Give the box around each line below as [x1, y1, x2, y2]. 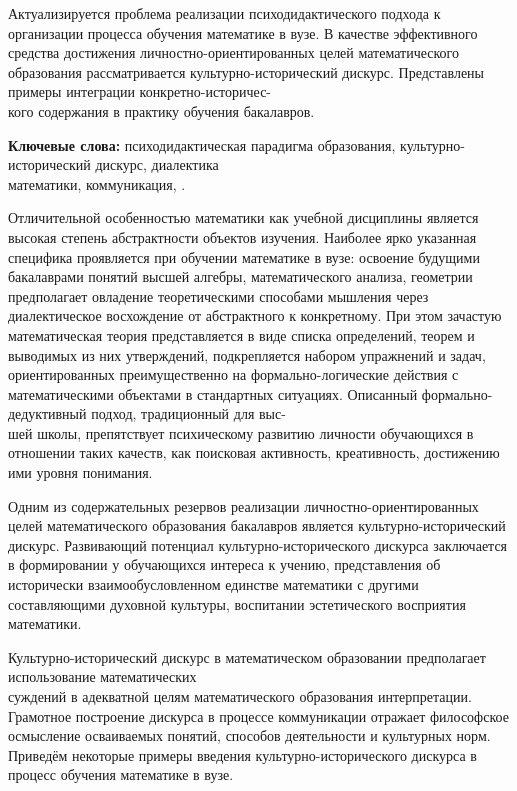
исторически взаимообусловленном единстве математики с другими [8, 574, 419, 595]
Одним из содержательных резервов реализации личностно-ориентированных [8, 495, 479, 516]
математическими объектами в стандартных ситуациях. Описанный [8, 383, 418, 404]
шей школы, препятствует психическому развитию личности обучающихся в [8, 422, 474, 443]
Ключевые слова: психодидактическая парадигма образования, [8, 134, 396, 155]
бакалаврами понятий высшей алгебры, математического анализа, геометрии [8, 266, 473, 287]
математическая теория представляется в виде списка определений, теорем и [8, 324, 475, 345]
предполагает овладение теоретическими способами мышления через [8, 285, 429, 306]
